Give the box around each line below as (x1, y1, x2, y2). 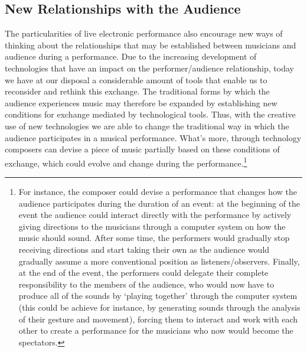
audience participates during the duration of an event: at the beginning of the (18, 197, 301, 209)
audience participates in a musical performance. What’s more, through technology (5, 131, 302, 144)
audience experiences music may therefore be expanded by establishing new (5, 96, 277, 109)
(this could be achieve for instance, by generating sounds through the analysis (18, 301, 301, 313)
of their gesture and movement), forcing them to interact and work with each (18, 312, 298, 325)
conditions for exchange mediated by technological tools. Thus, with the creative (5, 108, 296, 120)
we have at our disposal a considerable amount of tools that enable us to (5, 73, 267, 86)
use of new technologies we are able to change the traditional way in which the (5, 119, 289, 132)
